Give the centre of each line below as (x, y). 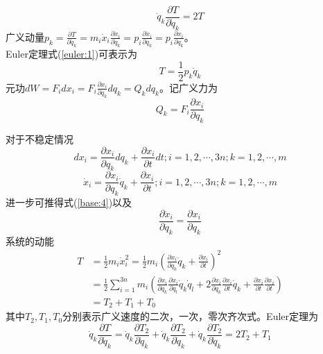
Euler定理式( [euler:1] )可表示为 (72, 54)
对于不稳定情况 (40, 138)
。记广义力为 (188, 87)
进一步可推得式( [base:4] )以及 (69, 202)
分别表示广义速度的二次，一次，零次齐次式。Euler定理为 (191, 316)
